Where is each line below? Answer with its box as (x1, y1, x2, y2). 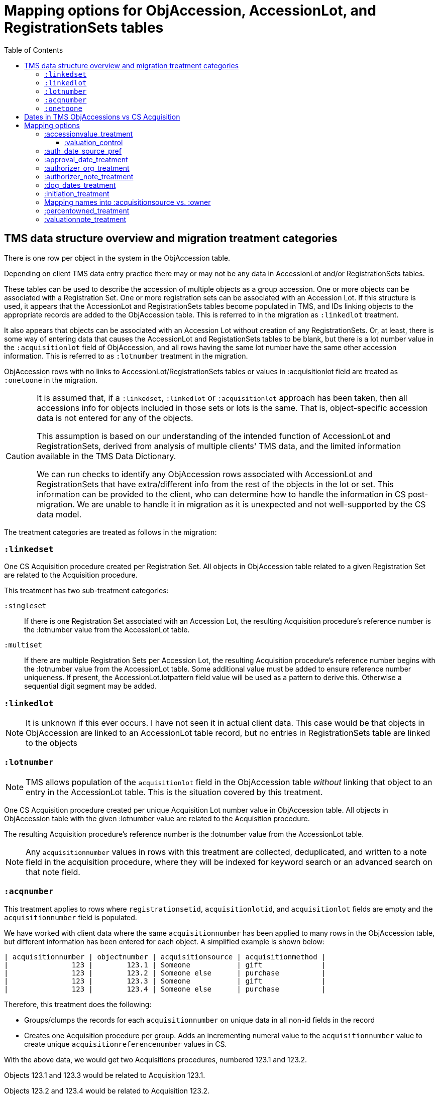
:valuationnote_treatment (44, 214, 127, 224)
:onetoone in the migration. (4, 375, 98, 384)
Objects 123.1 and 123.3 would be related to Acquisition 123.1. (4, 1070, 205, 1079)
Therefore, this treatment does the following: (4, 1000, 152, 1009)
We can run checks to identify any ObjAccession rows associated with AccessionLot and (37, 469, 373, 479)
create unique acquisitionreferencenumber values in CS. (24, 1039, 227, 1048)
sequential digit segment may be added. (24, 682, 157, 691)
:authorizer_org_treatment (44, 163, 130, 172)
